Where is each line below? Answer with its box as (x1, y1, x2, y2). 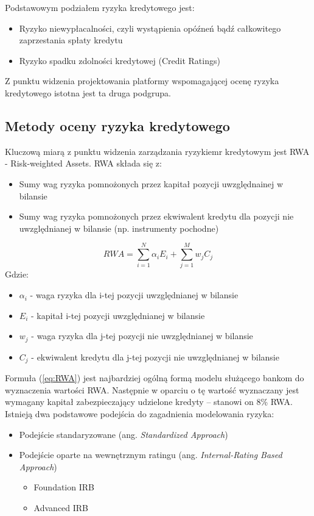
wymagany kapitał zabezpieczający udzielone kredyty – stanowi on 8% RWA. (5, 395, 293, 408)
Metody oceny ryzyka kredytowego (5, 116, 230, 135)
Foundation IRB (33, 481, 94, 493)
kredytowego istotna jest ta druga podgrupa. (5, 86, 171, 99)
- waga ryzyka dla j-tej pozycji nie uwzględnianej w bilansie (31, 329, 253, 342)
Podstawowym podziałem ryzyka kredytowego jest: (5, 1, 195, 13)
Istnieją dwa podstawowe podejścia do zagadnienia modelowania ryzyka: (5, 407, 274, 420)
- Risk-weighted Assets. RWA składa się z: (5, 157, 162, 170)
